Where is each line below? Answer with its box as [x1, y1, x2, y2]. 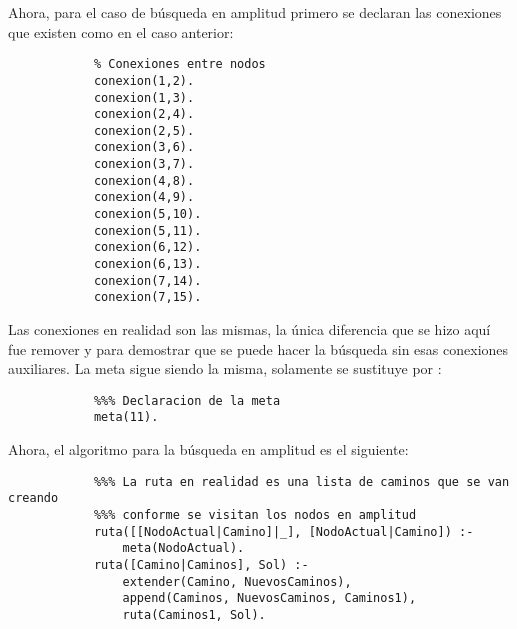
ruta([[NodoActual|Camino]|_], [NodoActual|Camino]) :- [93, 524, 474, 539]
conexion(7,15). [93, 290, 202, 305]
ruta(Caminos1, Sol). [122, 607, 266, 622]
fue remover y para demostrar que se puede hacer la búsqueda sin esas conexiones [8, 338, 509, 359]
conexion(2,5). [93, 123, 195, 138]
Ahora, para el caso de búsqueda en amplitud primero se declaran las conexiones [8, 2, 502, 22]
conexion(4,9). [93, 190, 195, 205]
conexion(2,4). [93, 107, 195, 122]
